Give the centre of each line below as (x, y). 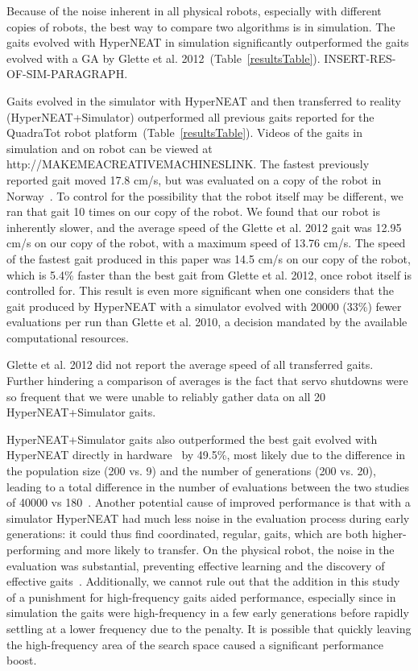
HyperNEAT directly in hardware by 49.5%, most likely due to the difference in (206, 455)
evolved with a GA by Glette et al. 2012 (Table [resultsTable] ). (163, 58)
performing (33, 549)
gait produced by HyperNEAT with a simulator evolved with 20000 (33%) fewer (204, 306)
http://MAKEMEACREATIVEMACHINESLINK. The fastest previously (188, 164)
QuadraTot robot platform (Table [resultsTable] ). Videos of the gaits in (184, 133)
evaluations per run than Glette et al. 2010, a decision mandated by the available (207, 322)
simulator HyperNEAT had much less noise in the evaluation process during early (208, 518)
